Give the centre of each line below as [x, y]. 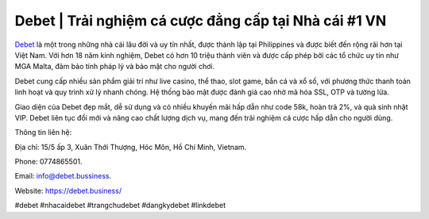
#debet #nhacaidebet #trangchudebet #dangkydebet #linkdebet [120, 206]
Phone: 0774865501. [48, 162]
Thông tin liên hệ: [43, 133]
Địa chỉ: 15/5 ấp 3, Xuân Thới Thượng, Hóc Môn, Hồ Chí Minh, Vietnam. [131, 147]
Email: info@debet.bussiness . [63, 176]
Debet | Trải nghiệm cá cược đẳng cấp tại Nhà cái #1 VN [201, 21]
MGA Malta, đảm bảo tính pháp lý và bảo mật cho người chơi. [114, 67]
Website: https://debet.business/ [68, 190]
